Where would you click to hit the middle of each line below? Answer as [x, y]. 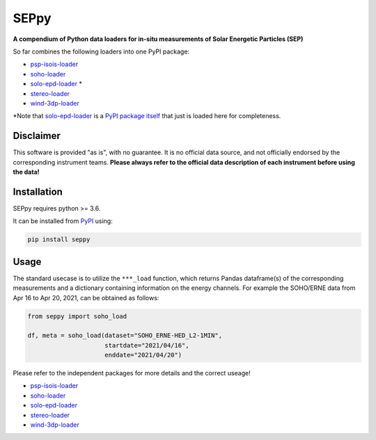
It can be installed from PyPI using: [63, 221]
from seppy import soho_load [77, 316]
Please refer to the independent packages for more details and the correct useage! [132, 373]
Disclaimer [37, 136]
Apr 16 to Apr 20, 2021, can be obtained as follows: [86, 298]
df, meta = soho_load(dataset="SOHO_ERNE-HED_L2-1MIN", [125, 336]
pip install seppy [59, 239]
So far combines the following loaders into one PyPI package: [101, 51]
